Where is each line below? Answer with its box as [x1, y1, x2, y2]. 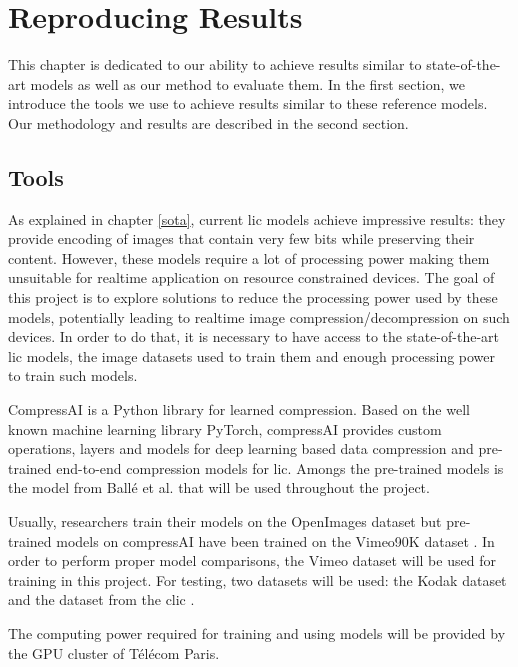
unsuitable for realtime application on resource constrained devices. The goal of [8, 267, 495, 288]
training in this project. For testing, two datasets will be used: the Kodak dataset [8, 569, 507, 590]
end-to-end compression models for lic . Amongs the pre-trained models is [56, 457, 504, 478]
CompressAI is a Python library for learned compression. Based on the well [8, 399, 470, 420]
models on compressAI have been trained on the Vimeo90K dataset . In [56, 530, 495, 551]
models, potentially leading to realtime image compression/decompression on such [8, 306, 510, 327]
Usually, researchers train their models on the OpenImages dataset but [8, 511, 442, 532]
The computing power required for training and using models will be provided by [8, 622, 506, 643]
